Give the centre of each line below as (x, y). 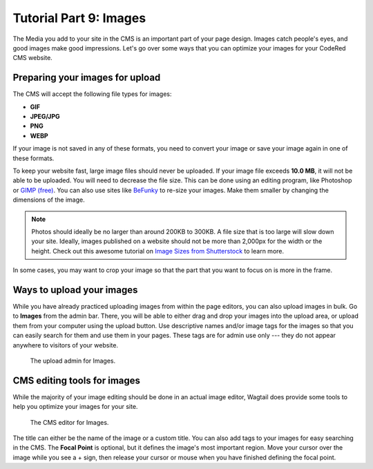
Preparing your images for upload (87, 78)
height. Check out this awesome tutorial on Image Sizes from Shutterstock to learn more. (158, 251)
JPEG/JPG (45, 117)
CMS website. (33, 58)
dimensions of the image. (49, 200)
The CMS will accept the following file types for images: (92, 94)
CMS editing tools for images (77, 380)
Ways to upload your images (75, 290)
